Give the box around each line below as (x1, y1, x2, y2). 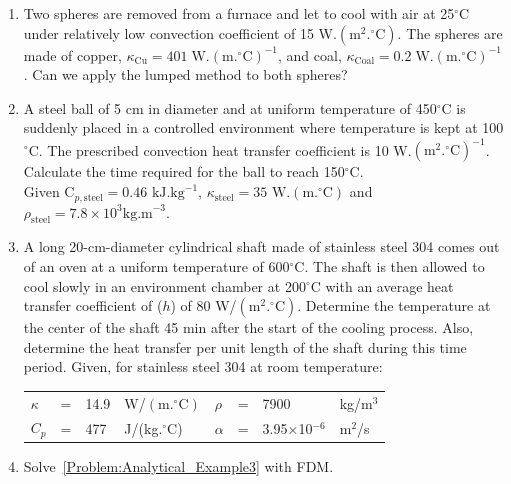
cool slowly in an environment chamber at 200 (23, 275, 306, 296)
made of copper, (23, 44, 122, 65)
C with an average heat (310, 275, 454, 296)
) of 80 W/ (170, 295, 237, 316)
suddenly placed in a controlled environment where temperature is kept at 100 (23, 117, 504, 138)
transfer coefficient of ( (23, 295, 163, 316)
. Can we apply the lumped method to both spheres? (23, 64, 348, 85)
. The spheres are (397, 22, 503, 43)
